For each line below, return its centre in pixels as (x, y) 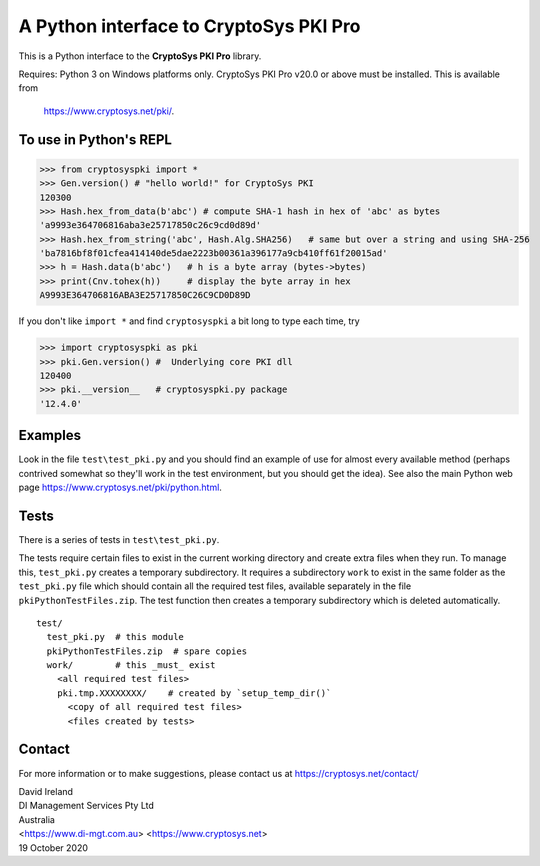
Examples (50, 435)
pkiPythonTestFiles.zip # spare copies (147, 651)
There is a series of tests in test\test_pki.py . (119, 539)
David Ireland (46, 791)
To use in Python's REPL (95, 139)
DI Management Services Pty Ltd (86, 806)
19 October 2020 (53, 847)
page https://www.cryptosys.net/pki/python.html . (120, 487)
